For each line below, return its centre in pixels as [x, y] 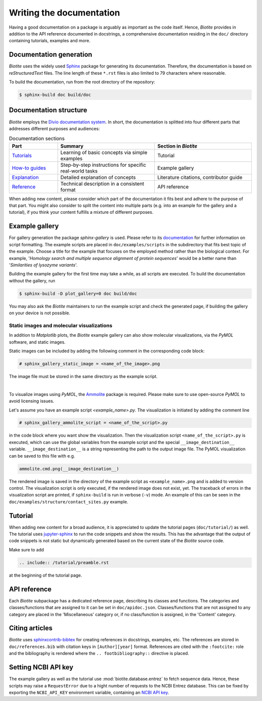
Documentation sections [37, 138]
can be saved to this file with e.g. [42, 456]
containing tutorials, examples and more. [50, 41]
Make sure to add [26, 549]
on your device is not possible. [40, 313]
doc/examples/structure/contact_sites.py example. [69, 502]
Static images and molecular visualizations [61, 325]
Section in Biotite [177, 146]
